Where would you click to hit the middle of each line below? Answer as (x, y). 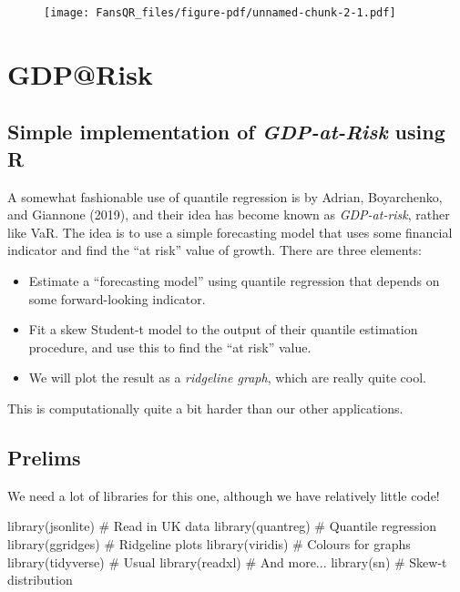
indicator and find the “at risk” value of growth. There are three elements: (215, 250)
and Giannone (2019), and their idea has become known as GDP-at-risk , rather (229, 214)
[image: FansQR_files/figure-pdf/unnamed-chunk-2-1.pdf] (220, 13)
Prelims (44, 457)
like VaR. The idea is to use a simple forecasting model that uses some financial (230, 232)
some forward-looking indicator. (117, 298)
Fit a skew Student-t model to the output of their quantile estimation (223, 329)
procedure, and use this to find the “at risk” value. (170, 347)
